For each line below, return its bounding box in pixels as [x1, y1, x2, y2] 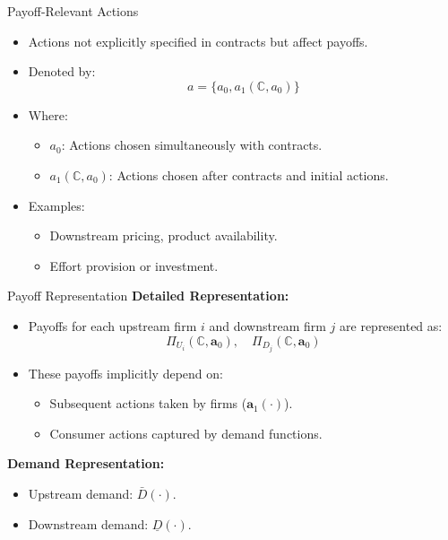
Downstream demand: [28, 514, 149, 533]
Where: [28, 105, 68, 124]
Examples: [28, 196, 85, 214]
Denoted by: [28, 62, 96, 81]
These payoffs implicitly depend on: [28, 363, 223, 382]
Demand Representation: [7, 454, 165, 473]
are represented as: [340, 316, 443, 335]
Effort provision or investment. [49, 256, 219, 274]
